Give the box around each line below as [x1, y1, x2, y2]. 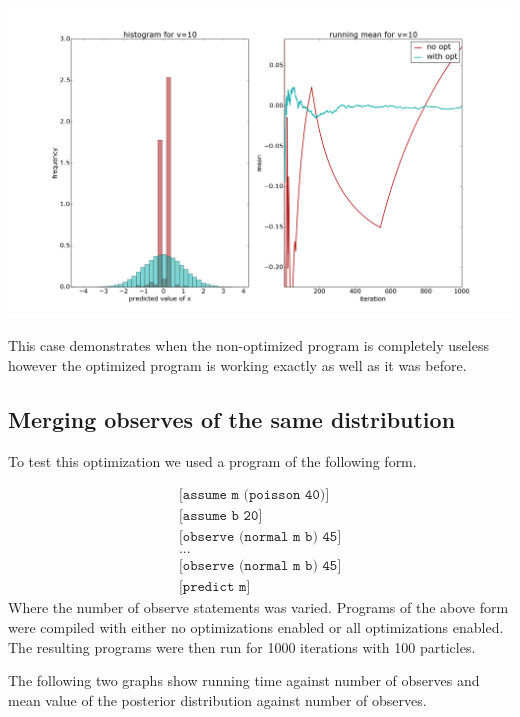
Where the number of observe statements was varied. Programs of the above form [8, 597, 509, 618]
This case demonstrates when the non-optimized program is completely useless [8, 335, 489, 356]
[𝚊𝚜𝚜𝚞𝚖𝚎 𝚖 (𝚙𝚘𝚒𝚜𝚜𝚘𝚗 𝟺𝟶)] [178, 488, 330, 503]
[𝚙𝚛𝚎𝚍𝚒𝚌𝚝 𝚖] [178, 580, 251, 595]
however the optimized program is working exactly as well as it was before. [8, 354, 467, 375]
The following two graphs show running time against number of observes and [8, 670, 480, 691]
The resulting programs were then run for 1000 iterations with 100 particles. [8, 636, 476, 657]
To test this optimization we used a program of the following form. [8, 450, 417, 471]
